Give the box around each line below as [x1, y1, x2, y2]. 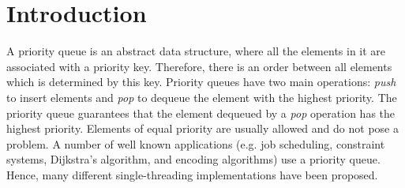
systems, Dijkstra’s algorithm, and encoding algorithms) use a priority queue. [6, 151, 381, 167]
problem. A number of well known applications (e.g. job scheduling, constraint [6, 135, 385, 152]
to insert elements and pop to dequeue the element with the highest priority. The [6, 88, 397, 105]
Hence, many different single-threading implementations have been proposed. [6, 166, 378, 182]
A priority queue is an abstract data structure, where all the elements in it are [6, 43, 386, 59]
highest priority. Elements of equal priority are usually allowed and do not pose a [6, 120, 399, 137]
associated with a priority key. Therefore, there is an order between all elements [6, 58, 392, 74]
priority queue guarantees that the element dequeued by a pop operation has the [6, 104, 396, 121]
